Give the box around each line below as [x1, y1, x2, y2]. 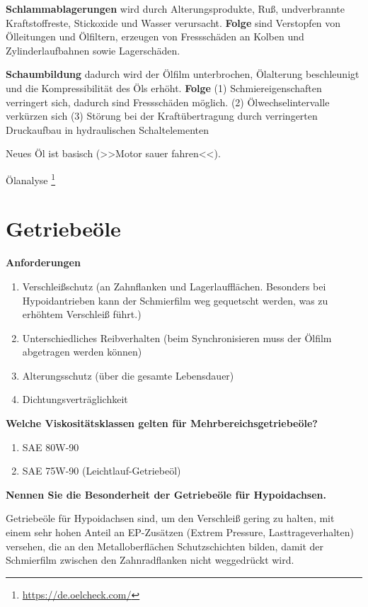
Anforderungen [6, 255, 81, 270]
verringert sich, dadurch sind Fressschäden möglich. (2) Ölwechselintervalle [6, 94, 330, 109]
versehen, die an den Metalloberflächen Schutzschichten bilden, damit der [6, 538, 324, 553]
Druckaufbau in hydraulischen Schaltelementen [6, 122, 209, 137]
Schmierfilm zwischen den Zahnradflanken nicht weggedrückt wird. [6, 552, 294, 567]
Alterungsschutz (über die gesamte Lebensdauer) [22, 368, 234, 382]
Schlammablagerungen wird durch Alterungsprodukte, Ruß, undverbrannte [6, 1, 345, 16]
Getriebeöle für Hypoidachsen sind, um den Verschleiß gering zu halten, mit [6, 511, 335, 526]
